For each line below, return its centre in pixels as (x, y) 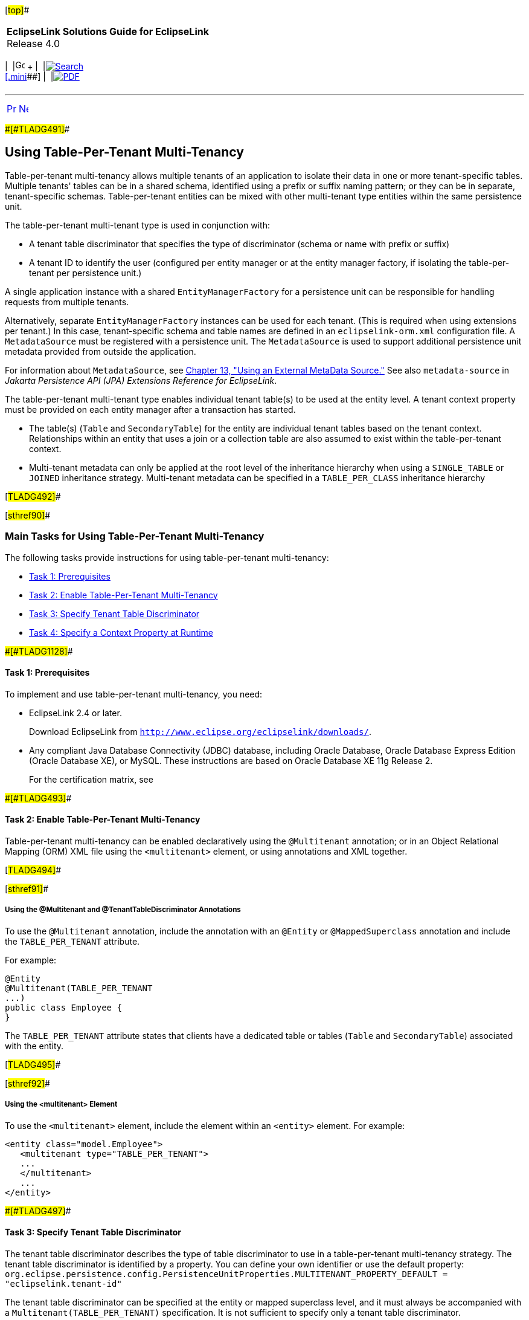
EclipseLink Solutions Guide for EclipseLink (108, 31)
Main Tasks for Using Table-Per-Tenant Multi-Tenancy (135, 536)
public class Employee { (63, 1007)
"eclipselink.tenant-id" (63, 1283)
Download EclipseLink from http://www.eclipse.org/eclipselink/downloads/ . (200, 731)
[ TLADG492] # (33, 496)
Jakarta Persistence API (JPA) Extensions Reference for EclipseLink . (141, 380)
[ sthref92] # (27, 1083)
